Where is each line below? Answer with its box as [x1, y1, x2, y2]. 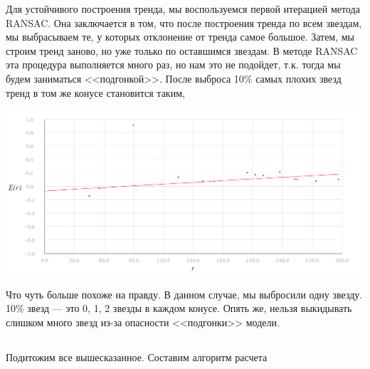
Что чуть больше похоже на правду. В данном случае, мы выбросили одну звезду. [6, 286, 363, 301]
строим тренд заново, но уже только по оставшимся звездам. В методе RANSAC [6, 43, 358, 58]
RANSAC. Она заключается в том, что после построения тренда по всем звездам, [6, 15, 362, 30]
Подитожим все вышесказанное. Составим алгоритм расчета [6, 349, 268, 364]
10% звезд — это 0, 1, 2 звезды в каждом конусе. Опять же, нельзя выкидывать [6, 301, 352, 316]
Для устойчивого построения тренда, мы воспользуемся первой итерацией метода [6, 1, 360, 16]
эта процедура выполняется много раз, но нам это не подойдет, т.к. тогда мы [6, 57, 341, 72]
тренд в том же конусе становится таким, [6, 85, 185, 100]
